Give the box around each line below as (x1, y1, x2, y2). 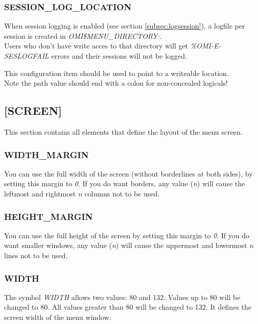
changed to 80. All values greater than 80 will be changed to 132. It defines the (4, 302, 251, 312)
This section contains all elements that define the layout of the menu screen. (4, 126, 243, 137)
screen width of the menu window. (4, 311, 111, 322)
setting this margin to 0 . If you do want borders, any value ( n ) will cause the (4, 178, 245, 189)
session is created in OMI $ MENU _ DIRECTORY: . (4, 30, 162, 41)
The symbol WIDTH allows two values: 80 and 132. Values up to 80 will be (4, 291, 241, 302)
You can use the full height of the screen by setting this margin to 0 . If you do (4, 230, 250, 240)
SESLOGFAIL (4, 51, 49, 61)
